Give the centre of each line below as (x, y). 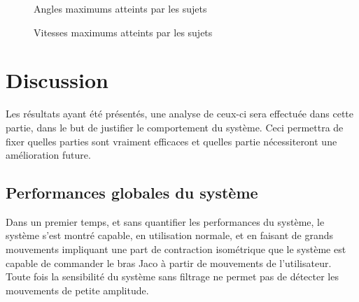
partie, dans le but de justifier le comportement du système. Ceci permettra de (175, 127)
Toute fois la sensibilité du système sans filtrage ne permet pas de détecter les (172, 276)
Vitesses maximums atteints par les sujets (123, 32)
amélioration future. (48, 155)
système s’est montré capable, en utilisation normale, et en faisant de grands (170, 235)
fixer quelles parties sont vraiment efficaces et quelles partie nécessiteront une (171, 141)
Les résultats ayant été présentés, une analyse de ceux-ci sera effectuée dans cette (180, 114)
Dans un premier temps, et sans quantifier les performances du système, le (165, 221)
